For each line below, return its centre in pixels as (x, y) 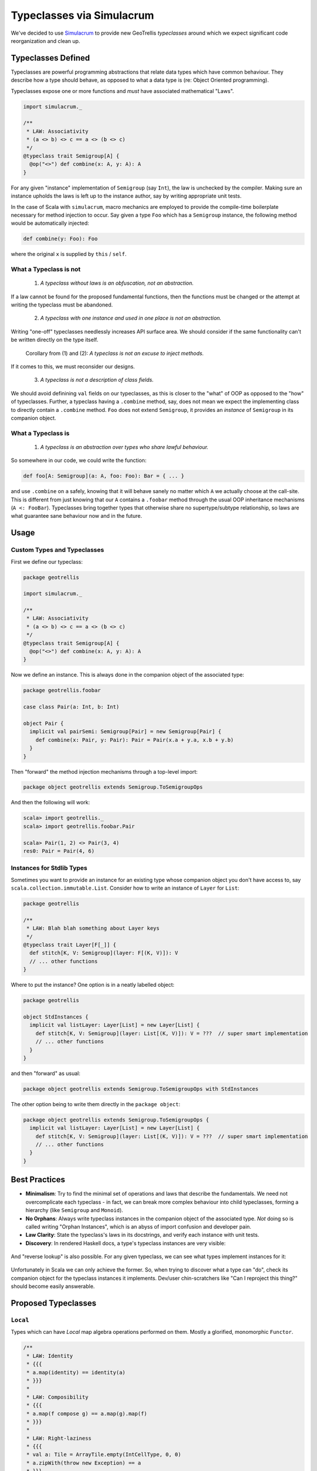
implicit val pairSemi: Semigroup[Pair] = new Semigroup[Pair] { (126, 732)
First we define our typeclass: (47, 561)
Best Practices (38, 1180)
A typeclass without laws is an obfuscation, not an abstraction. (117, 283)
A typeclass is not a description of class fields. (97, 380)
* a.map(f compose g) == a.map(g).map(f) (87, 1413)
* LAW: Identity (50, 1356)
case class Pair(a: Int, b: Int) (71, 707)
